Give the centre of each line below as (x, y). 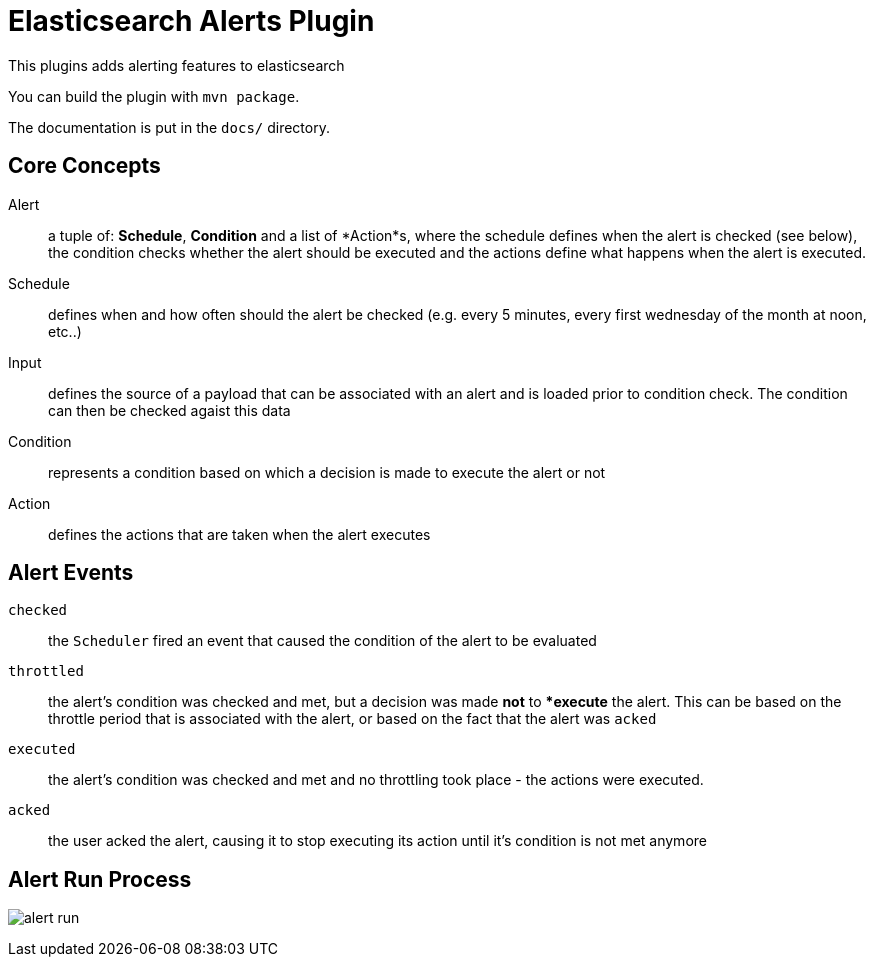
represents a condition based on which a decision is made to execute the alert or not (327, 472)
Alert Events (71, 573)
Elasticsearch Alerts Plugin (191, 21)
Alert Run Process (100, 879)
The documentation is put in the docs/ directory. (169, 127)
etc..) (65, 331)
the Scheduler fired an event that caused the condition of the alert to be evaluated (322, 641)
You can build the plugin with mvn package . (154, 96)
